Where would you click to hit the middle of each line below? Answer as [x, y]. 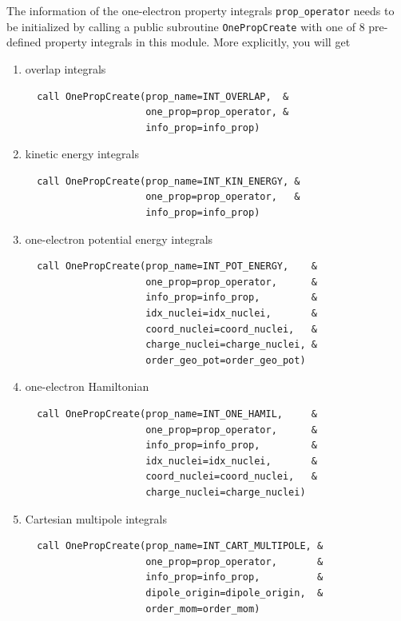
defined [24, 42]
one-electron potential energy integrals [119, 239]
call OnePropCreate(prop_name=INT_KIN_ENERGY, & [169, 181]
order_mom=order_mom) [203, 609]
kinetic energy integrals [82, 154]
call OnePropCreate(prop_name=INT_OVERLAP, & [163, 96]
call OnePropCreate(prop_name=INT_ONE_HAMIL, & [177, 414]
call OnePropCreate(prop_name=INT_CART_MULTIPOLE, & [180, 546]
